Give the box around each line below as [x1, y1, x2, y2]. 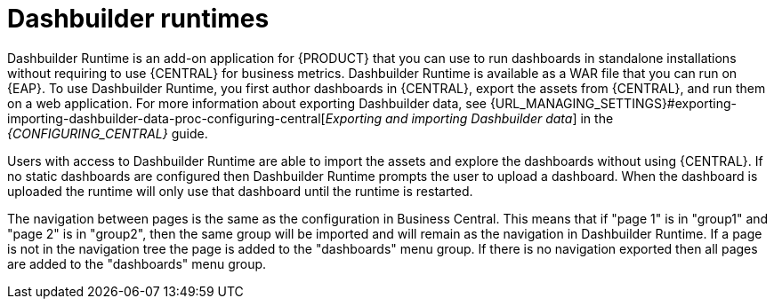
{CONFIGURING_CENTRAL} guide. [7, 125, 208, 141]
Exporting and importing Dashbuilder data [325, 110, 573, 126]
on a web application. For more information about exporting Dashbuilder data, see [7, 95, 487, 111]
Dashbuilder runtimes [7, 4, 270, 34]
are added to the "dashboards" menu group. [7, 255, 267, 271]
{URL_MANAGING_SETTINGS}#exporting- [489, 95, 737, 111]
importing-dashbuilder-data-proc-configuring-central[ [7, 110, 326, 126]
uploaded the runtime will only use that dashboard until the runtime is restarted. [7, 183, 473, 199]
